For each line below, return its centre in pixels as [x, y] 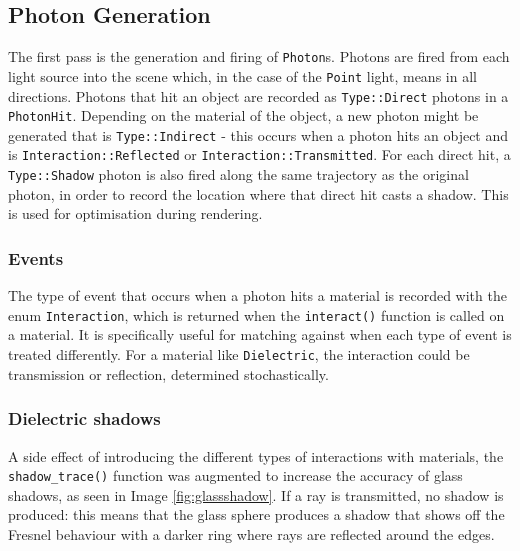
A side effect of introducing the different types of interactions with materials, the [256, 455]
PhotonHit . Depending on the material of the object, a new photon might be [243, 115]
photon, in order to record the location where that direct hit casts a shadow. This [258, 193]
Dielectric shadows [84, 418]
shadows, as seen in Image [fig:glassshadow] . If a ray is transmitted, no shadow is [256, 494]
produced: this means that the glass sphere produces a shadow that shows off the [256, 514]
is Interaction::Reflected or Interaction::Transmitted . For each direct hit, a [259, 154]
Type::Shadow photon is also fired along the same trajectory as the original [238, 174]
